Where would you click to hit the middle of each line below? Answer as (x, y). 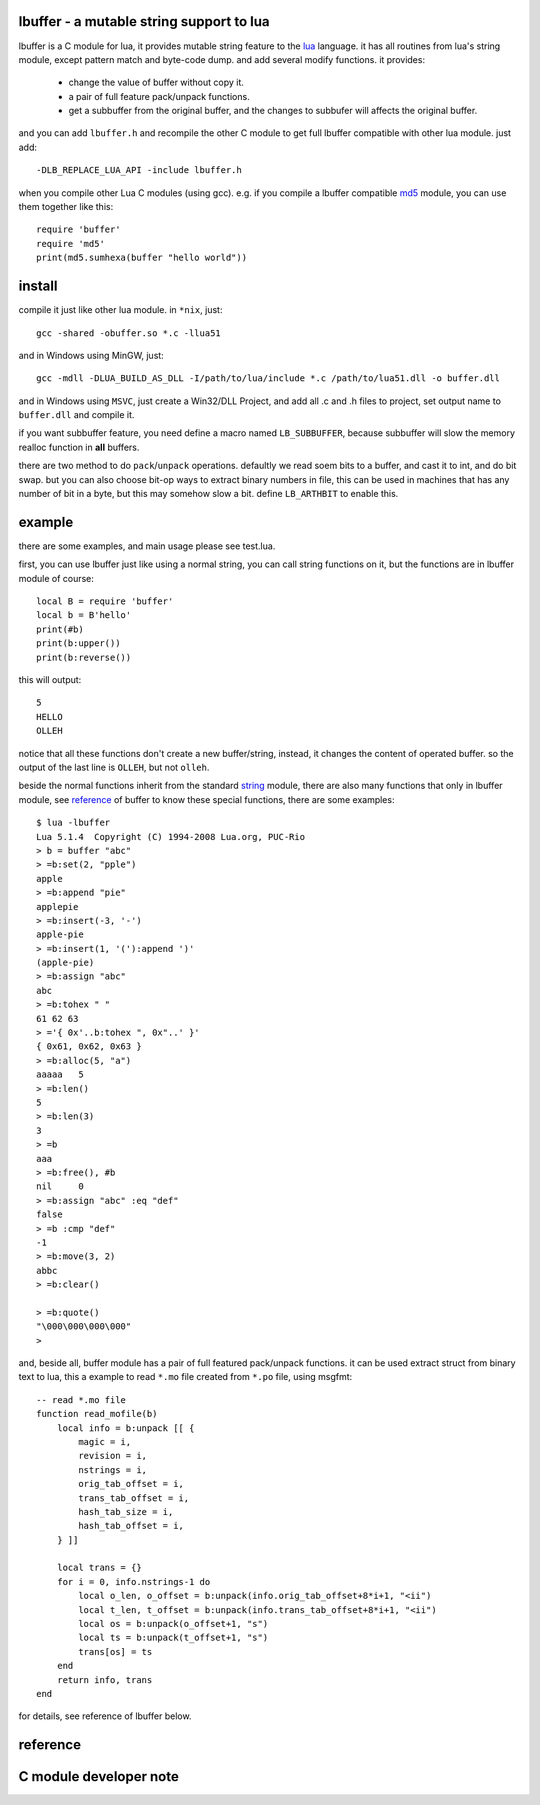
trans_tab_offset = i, (134, 1498)
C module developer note (98, 1776)
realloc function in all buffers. (79, 447)
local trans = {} (99, 1568)
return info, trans (104, 1679)
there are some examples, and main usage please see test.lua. (147, 546)
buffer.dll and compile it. (76, 415)
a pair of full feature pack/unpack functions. (159, 96)
